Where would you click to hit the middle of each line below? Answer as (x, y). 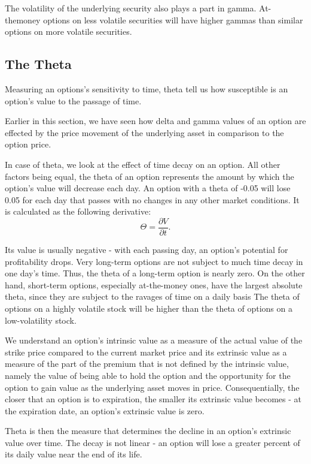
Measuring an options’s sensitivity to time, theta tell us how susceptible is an (147, 88)
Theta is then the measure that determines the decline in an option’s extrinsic (148, 431)
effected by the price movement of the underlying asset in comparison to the (144, 132)
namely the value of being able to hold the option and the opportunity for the (148, 375)
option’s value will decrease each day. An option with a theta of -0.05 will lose (148, 188)
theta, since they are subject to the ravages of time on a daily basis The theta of (152, 296)
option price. (28, 144)
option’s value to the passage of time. (73, 100)
